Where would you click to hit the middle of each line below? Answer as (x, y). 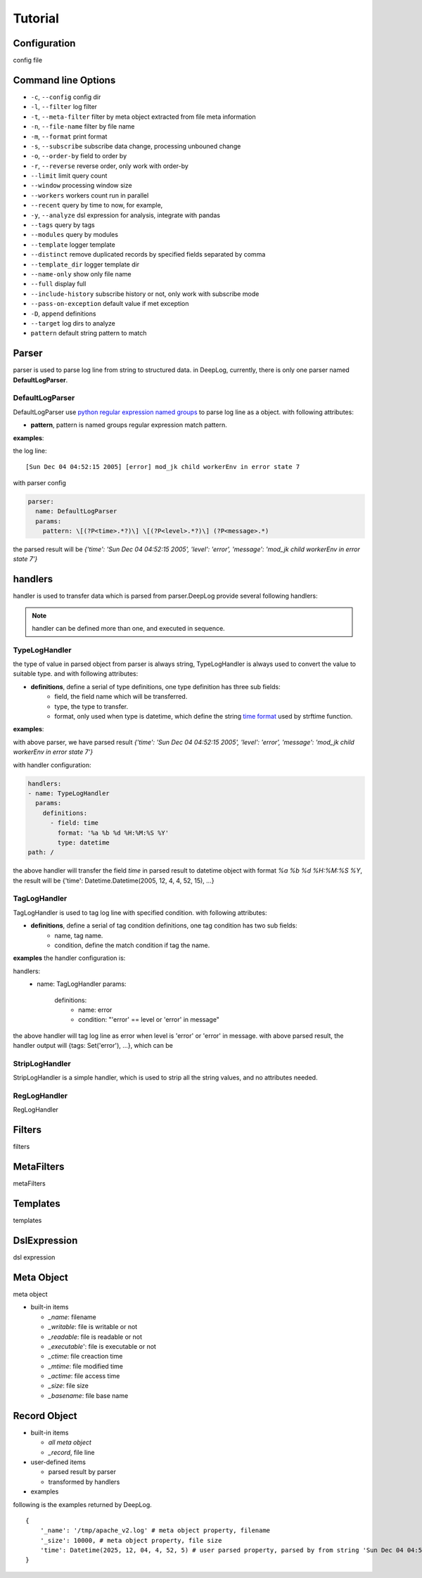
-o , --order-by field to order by (79, 156)
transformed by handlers (84, 1482)
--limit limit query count (69, 176)
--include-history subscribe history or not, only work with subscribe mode (145, 294)
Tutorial (36, 18)
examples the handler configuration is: (69, 958)
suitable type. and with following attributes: (76, 674)
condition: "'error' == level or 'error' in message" (149, 1020)
